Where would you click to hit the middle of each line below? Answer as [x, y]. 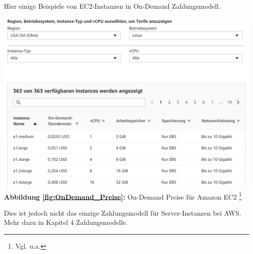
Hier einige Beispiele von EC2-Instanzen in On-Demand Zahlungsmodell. [112, 6]
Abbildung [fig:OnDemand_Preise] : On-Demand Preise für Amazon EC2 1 [123, 196]
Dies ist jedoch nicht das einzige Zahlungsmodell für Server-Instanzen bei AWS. [123, 212]
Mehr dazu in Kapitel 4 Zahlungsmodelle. [66, 222]
